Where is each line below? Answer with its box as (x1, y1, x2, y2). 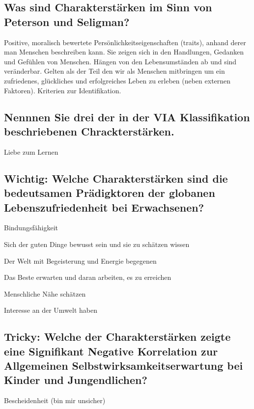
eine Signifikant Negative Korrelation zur (4, 343, 218, 358)
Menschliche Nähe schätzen (4, 288, 86, 299)
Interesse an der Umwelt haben (4, 305, 97, 315)
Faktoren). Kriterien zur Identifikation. (4, 85, 121, 95)
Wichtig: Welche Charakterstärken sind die (4, 170, 228, 186)
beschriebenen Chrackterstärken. (4, 123, 174, 138)
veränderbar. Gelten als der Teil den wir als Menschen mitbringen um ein (4, 66, 225, 76)
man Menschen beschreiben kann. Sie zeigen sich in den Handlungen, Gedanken (4, 47, 244, 57)
